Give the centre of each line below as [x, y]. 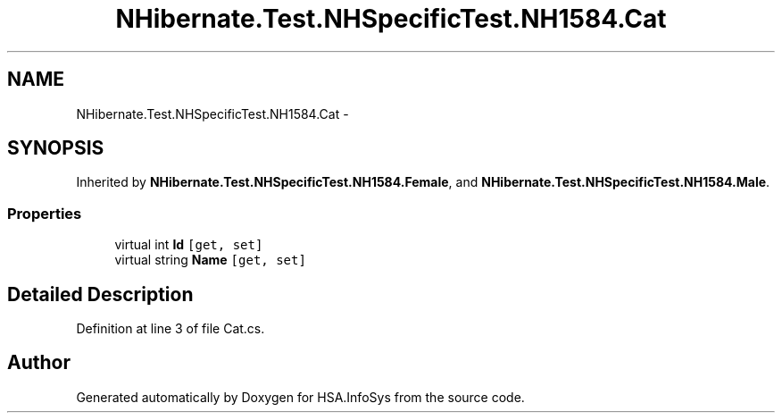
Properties [45, 213]
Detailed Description [100, 294]
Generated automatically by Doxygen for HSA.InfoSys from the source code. [300, 397]
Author [39, 363]
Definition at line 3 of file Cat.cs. [171, 329]
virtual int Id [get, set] [189, 245]
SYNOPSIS [56, 148]
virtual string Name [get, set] [210, 260]
